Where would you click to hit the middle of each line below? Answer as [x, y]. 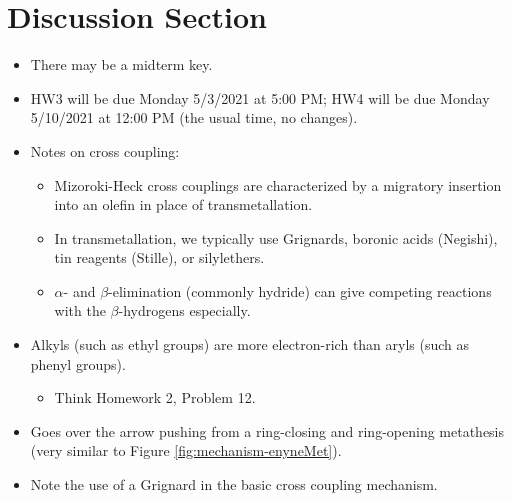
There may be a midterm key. [121, 64]
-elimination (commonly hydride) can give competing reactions [300, 290]
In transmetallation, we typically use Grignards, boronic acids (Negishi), [276, 237]
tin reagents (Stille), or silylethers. [159, 257]
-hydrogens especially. [184, 310]
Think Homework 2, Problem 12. [155, 397]
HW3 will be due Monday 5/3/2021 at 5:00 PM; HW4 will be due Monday [260, 97]
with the [80, 310]
